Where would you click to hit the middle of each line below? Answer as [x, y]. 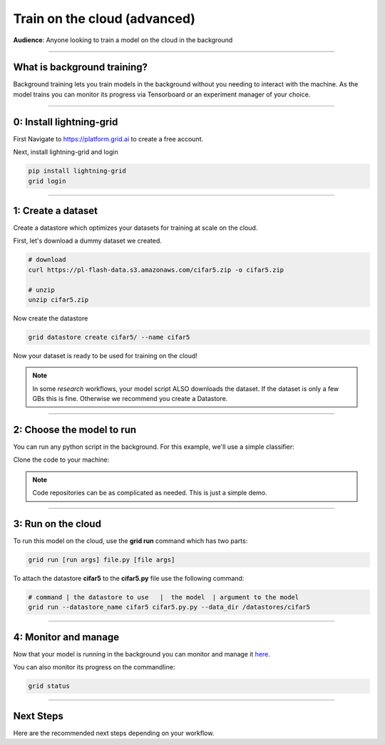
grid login [47, 181]
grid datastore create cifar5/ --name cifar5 [109, 337]
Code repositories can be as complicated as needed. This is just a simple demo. [150, 493]
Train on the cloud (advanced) [104, 19]
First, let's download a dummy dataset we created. [87, 241]
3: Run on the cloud [57, 523]
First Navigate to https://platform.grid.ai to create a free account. [108, 138]
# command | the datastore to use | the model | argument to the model [164, 597]
